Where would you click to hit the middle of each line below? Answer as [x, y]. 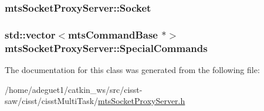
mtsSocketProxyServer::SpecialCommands [106, 48]
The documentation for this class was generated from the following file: [132, 69]
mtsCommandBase [113, 34]
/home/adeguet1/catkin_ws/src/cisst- [74, 89]
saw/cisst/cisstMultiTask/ [52, 101]
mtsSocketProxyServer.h [142, 101]
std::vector [30, 34]
